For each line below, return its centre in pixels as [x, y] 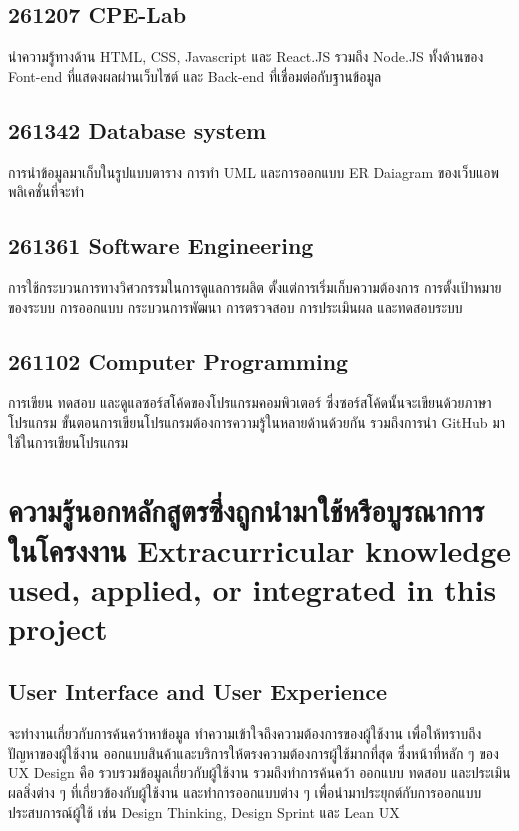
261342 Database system [137, 129]
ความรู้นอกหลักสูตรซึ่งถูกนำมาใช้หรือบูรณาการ [246, 510]
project [58, 627]
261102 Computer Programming [178, 360]
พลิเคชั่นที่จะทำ [46, 191]
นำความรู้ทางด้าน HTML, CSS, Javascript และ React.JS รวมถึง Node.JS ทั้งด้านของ [246, 56]
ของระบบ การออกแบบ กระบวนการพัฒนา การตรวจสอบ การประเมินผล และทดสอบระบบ [235, 306]
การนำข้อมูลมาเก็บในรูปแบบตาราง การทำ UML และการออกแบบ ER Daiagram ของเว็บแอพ [253, 171]
